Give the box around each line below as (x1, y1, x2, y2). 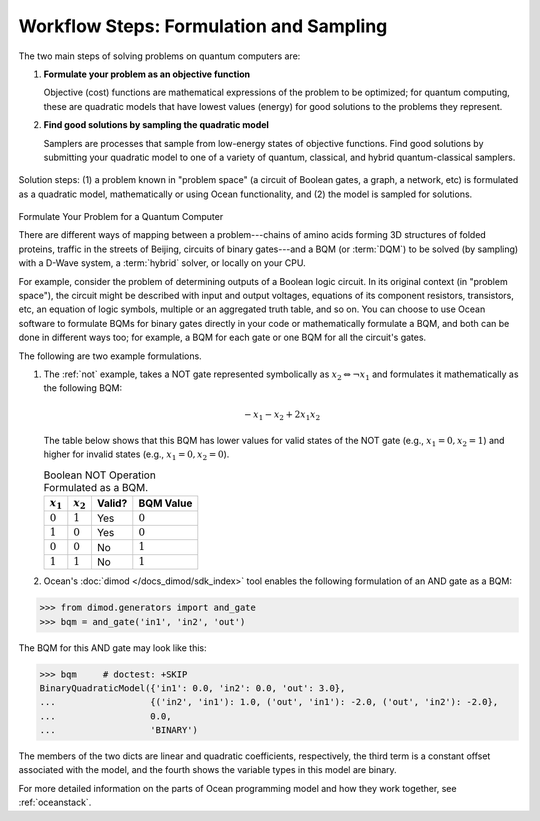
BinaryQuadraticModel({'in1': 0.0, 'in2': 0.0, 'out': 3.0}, (39, 682, 346, 694)
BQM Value (138, 496, 193, 510)
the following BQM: (43, 382, 123, 394)
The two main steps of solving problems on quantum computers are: (18, 50, 301, 62)
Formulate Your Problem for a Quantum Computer (18, 211, 224, 223)
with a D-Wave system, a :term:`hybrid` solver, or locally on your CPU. (18, 257, 306, 269)
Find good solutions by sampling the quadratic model (43, 119, 270, 131)
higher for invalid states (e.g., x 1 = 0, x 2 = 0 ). (43, 448, 230, 463)
